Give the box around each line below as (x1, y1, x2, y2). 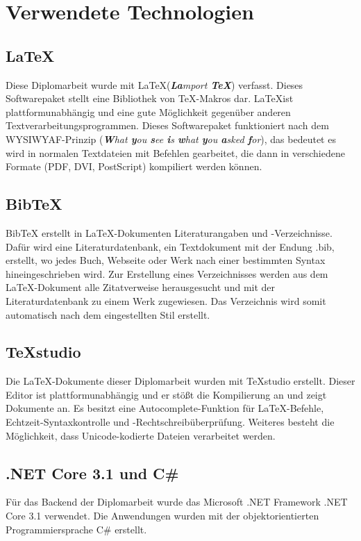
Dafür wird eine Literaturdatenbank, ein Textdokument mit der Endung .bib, (6, 239, 335, 253)
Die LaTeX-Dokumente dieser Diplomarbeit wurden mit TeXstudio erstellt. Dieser (6, 374, 355, 388)
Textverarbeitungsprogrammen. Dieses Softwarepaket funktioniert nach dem (6, 118, 329, 133)
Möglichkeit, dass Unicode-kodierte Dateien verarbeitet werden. (6, 428, 276, 442)
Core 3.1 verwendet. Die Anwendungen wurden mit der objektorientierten (6, 508, 319, 523)
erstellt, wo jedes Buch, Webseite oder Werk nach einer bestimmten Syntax (6, 253, 326, 267)
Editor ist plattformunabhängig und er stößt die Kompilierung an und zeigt (6, 387, 327, 401)
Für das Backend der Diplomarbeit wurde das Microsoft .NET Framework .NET (6, 494, 348, 509)
